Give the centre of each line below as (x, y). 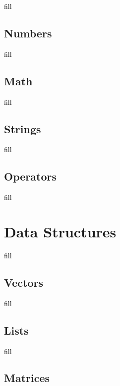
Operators (30, 176)
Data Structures (60, 231)
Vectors (24, 282)
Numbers (28, 33)
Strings (23, 128)
